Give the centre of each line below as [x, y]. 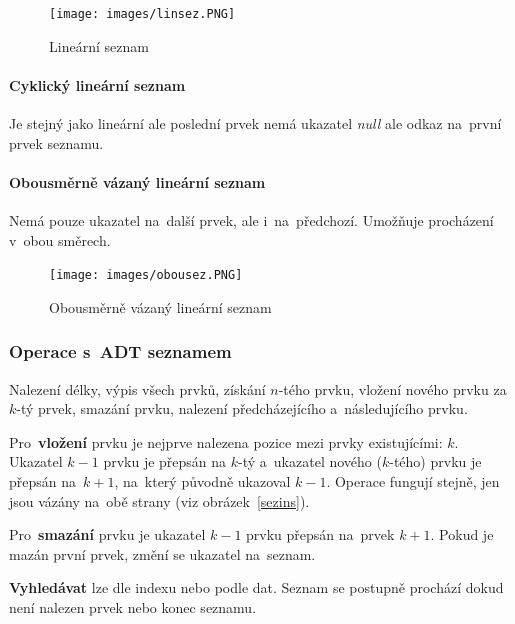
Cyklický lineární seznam [97, 84]
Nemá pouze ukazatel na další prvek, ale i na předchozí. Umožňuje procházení [251, 220]
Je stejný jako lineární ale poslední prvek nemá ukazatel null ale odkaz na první [255, 123]
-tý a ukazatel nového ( [310, 461]
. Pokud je [462, 534]
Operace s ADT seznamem [120, 351]
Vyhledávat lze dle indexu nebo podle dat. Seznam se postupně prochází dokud [256, 587]
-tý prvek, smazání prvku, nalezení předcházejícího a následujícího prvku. [242, 408]
